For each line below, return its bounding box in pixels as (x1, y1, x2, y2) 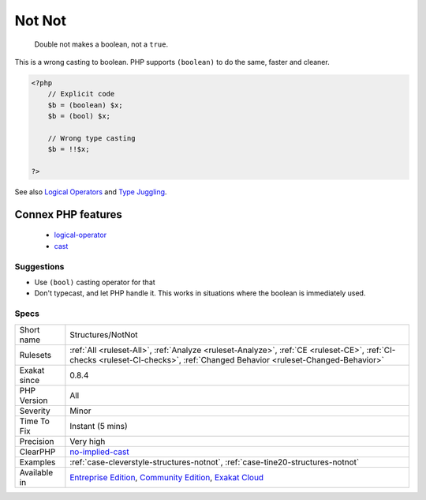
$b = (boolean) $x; (47, 100, 124, 110)
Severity (19, 405, 50, 416)
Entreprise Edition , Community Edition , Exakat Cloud (69, 472, 264, 483)
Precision (19, 435, 54, 446)
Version (19, 395, 48, 406)
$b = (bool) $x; (47, 111, 110, 121)
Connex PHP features (14, 208, 122, 221)
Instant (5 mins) (69, 420, 128, 431)
